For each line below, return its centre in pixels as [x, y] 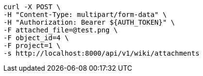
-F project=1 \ [32, 46]
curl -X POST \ [32, 7]
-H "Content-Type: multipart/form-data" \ [85, 15]
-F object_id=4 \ [36, 38]
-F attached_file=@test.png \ [61, 30]
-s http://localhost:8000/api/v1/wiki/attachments [101, 53]
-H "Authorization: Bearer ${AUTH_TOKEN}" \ [89, 22]
